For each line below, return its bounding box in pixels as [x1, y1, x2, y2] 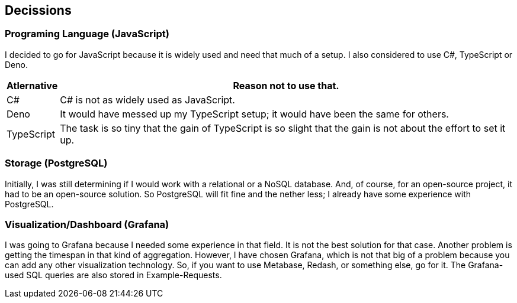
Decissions [5, 3, 72, 18]
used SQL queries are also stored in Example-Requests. [5, 270, 222, 281]
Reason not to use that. [233, 79, 339, 92]
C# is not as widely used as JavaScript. [60, 93, 235, 106]
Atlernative [7, 79, 58, 92]
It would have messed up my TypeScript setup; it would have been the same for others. [60, 107, 449, 120]
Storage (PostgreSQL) [5, 157, 108, 170]
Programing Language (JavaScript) [5, 28, 169, 40]
